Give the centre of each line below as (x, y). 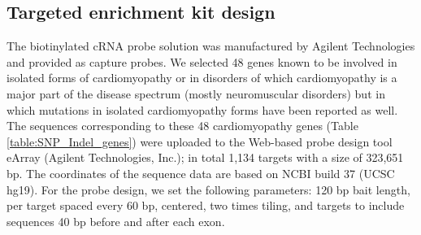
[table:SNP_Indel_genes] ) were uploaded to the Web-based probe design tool (200, 141)
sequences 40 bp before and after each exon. (116, 221)
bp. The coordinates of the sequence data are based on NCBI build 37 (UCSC (201, 173)
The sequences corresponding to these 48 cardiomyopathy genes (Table (182, 126)
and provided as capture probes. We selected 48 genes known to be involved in (202, 61)
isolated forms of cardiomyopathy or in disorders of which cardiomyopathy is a (202, 78)
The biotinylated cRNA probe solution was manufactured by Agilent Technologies (211, 46)
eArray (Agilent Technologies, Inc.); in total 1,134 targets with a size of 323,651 (205, 157)
